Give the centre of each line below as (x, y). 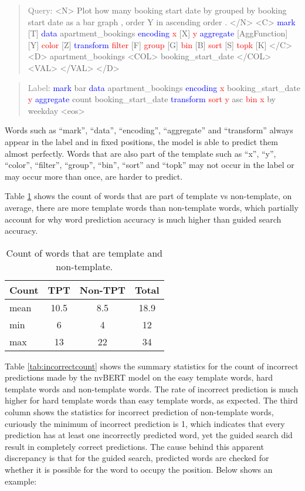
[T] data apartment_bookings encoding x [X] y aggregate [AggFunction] (158, 33)
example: (21, 481)
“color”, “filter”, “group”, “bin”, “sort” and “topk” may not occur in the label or (150, 165)
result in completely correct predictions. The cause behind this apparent (134, 446)
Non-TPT (102, 290)
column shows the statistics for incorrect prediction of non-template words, (139, 412)
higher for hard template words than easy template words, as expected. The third (151, 400)
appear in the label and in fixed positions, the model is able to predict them (141, 141)
